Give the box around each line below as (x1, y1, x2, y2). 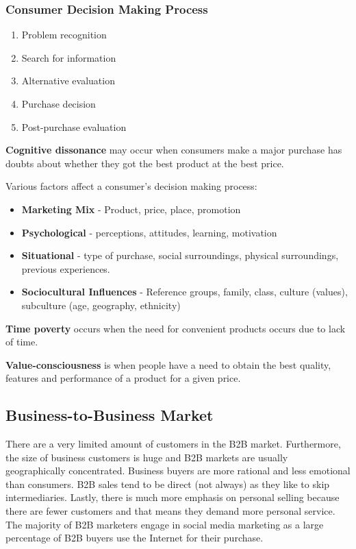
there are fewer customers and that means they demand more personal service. (5, 504, 335, 518)
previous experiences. (21, 261, 110, 276)
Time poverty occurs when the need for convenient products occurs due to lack (5, 321, 346, 335)
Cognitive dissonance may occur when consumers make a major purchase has (5, 143, 342, 157)
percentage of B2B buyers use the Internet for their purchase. (5, 530, 264, 545)
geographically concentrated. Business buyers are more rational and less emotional (5, 463, 351, 478)
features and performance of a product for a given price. (5, 371, 241, 385)
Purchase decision (21, 97, 96, 110)
